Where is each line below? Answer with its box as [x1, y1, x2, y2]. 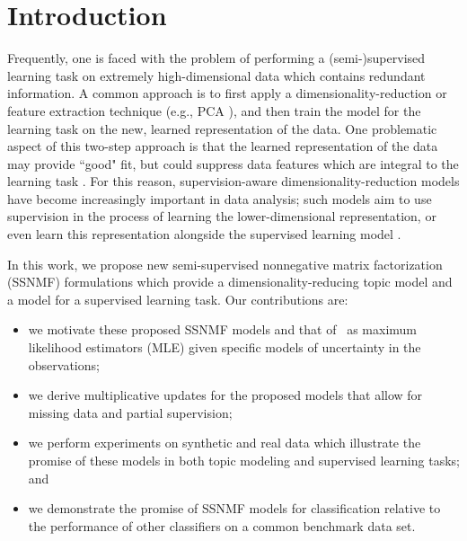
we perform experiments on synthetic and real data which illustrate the [28, 433, 421, 452]
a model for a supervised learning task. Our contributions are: [7, 289, 348, 308]
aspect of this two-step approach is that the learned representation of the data [7, 137, 438, 155]
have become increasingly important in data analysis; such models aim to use [7, 189, 432, 208]
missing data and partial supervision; [28, 403, 233, 421]
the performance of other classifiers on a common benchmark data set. [28, 516, 416, 535]
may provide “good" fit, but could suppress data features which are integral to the [7, 154, 459, 173]
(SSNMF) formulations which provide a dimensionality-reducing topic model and [7, 272, 453, 291]
